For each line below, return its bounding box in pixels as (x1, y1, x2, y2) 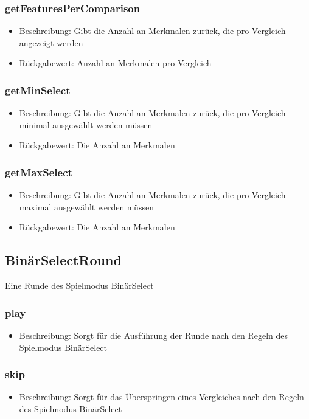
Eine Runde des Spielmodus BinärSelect (5, 279, 154, 292)
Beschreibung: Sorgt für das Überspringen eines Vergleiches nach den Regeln (19, 390, 304, 403)
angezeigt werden (19, 36, 83, 49)
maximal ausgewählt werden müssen (19, 200, 154, 213)
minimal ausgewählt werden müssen (19, 118, 153, 131)
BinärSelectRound (5, 251, 122, 269)
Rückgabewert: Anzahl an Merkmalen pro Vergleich (19, 57, 212, 69)
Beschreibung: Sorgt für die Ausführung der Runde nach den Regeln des (19, 329, 288, 342)
